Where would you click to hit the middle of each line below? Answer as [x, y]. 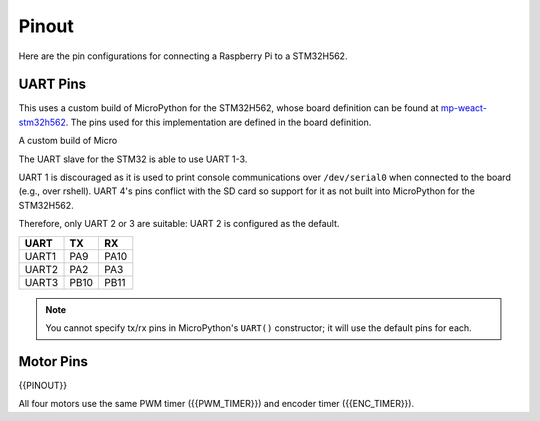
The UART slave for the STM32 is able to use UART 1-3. [133, 159]
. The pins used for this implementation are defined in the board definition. [218, 122]
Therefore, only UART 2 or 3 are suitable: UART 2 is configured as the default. [179, 224]
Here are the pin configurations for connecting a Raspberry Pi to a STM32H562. [183, 56]
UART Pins [52, 84]
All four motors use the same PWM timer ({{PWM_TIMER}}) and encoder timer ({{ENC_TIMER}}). [216, 404]
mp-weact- [463, 108]
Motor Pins [53, 361]
